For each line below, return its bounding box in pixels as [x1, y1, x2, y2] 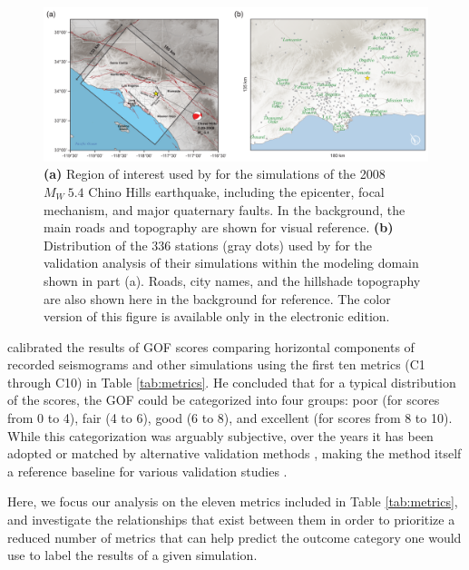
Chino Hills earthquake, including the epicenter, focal [88, 182, 385, 201]
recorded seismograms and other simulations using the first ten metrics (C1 [7, 355, 425, 374]
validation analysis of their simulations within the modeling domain [44, 253, 419, 272]
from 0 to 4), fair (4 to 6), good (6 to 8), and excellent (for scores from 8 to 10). [7, 408, 453, 427]
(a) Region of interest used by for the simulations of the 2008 [44, 164, 386, 183]
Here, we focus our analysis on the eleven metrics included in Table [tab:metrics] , [7, 492, 458, 511]
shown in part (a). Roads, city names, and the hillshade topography [44, 270, 421, 290]
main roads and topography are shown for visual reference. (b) [44, 218, 394, 237]
